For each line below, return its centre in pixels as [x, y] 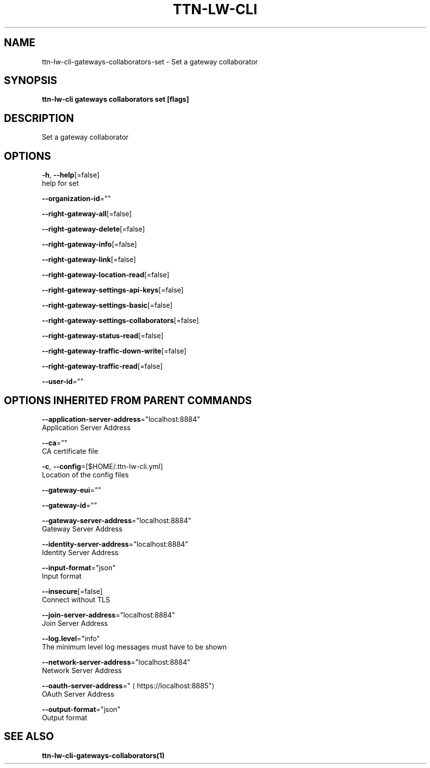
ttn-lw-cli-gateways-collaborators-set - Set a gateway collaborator [150, 61]
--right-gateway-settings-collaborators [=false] [121, 321]
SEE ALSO [29, 737]
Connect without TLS [76, 599]
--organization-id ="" [76, 199]
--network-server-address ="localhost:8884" [116, 662]
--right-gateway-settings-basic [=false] [107, 305]
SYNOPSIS [31, 81]
